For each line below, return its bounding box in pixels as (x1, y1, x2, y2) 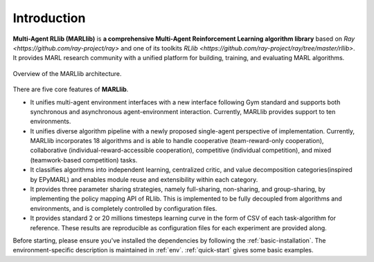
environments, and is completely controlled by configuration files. (30, 204, 217, 212)
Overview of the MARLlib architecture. (12, 69, 122, 77)
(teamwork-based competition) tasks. (30, 156, 138, 164)
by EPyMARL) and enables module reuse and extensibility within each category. (30, 175, 258, 183)
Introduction (12, 10, 86, 26)
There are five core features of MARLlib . (12, 85, 129, 93)
